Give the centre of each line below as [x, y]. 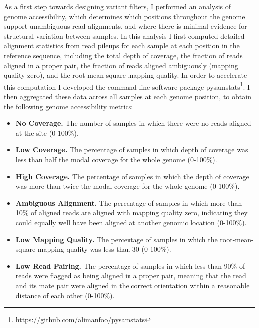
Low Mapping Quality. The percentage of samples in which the [117, 239]
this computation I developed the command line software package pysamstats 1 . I [127, 86]
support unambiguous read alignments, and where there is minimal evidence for [126, 26]
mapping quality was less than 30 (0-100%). [104, 249]
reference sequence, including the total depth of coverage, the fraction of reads [123, 55]
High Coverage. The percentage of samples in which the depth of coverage [132, 176]
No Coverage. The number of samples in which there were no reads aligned [133, 123]
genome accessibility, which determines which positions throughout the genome [125, 16]
